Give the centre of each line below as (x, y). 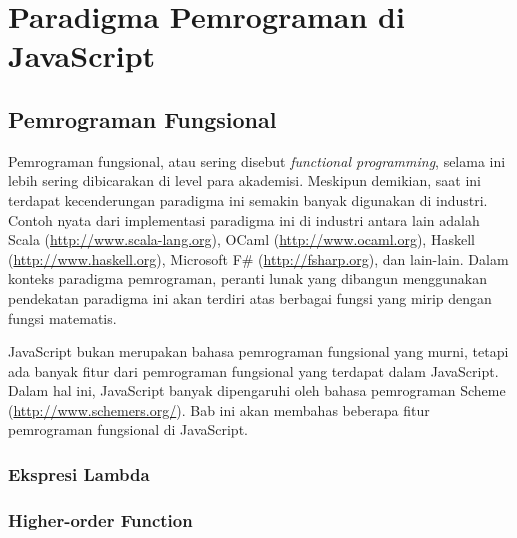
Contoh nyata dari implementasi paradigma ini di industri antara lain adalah (244, 219)
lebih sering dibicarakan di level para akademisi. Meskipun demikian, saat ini (244, 180)
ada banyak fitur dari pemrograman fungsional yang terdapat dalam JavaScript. (253, 370)
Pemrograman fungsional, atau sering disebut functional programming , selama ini (257, 160)
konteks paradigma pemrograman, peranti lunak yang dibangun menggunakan (248, 278)
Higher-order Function (100, 519)
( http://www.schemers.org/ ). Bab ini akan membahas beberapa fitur (219, 409)
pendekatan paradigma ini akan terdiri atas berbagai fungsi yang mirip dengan (250, 297)
